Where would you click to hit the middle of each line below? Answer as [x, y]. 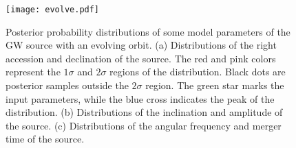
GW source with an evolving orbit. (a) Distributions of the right [141, 45]
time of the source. [45, 139]
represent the [33, 72]
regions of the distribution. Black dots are [198, 72]
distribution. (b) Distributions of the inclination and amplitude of [144, 112]
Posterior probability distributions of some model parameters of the [148, 31]
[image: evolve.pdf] [53, 10]
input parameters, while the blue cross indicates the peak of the [140, 98]
